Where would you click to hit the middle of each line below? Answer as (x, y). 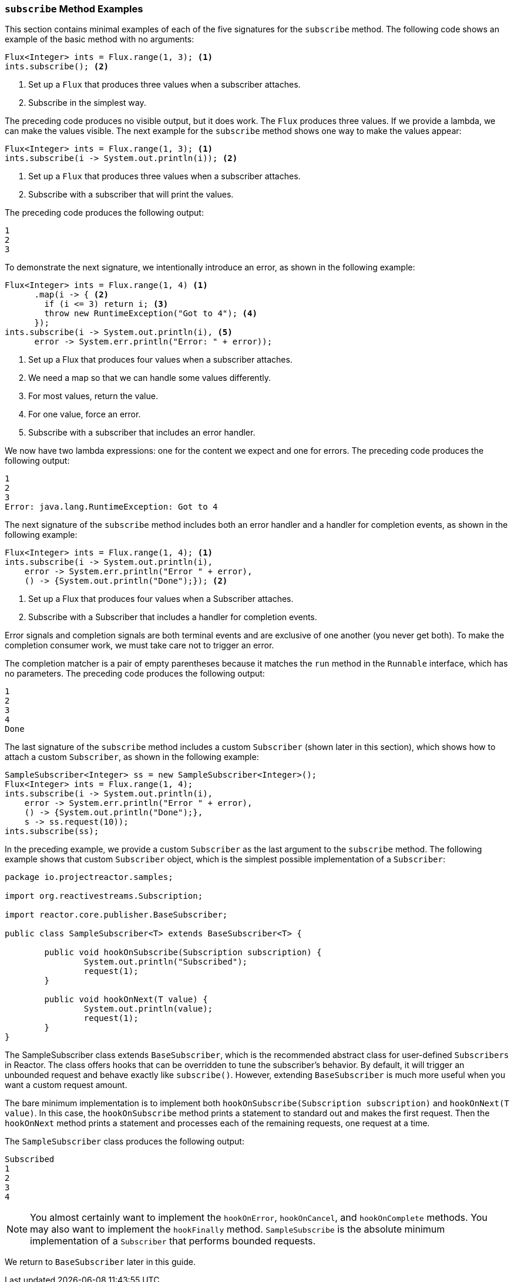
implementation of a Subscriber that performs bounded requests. (173, 1241)
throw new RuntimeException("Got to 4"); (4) (151, 314)
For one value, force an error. (85, 414)
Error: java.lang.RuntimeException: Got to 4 (111, 507)
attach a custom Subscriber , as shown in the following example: (132, 757)
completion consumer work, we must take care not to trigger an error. (140, 645)
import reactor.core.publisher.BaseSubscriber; (116, 915)
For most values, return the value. (93, 396)
